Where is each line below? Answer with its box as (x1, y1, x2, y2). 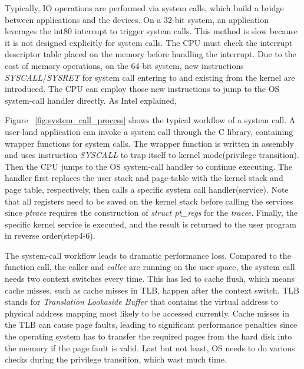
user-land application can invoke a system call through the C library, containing (5, 125, 293, 137)
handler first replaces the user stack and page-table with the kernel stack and (5, 172, 283, 184)
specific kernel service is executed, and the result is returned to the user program (5, 218, 297, 230)
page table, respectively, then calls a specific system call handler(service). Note (5, 183, 289, 195)
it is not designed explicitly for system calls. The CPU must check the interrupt (5, 36, 293, 48)
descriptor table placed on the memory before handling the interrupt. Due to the (5, 48, 296, 60)
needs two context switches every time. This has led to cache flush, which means (5, 272, 295, 285)
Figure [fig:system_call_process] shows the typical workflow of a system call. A (5, 114, 296, 126)
